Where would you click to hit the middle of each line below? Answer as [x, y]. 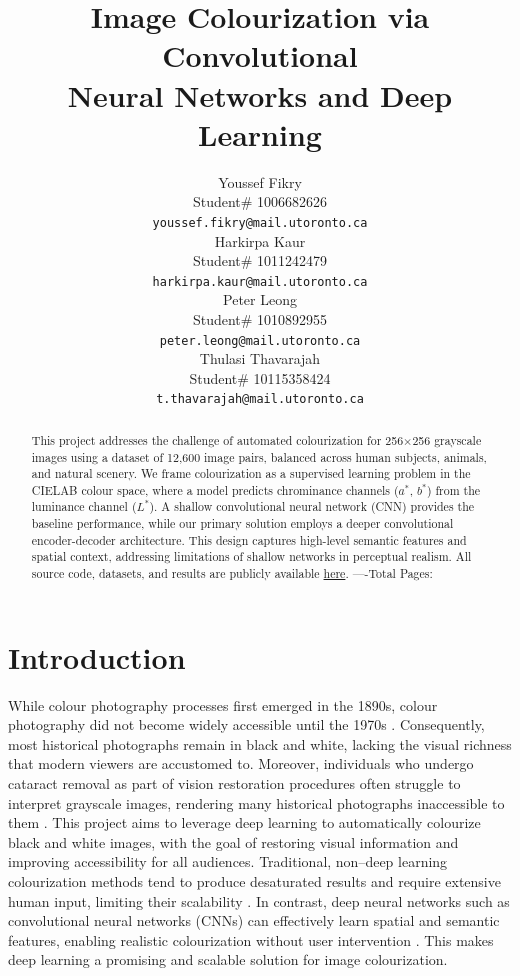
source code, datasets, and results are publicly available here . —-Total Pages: [232, 573]
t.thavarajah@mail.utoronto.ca [260, 399]
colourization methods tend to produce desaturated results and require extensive [254, 881]
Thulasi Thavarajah [260, 358]
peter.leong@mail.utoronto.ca [260, 340]
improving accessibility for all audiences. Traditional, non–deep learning [228, 861]
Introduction [97, 656]
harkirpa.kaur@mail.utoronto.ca [260, 281]
